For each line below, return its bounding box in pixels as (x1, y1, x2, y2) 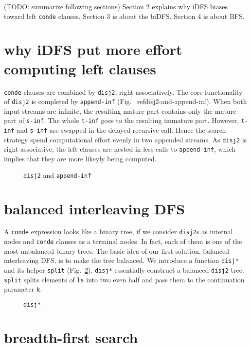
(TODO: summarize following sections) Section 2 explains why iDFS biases (4, 1, 228, 11)
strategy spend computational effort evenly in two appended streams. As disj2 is (4, 134, 247, 144)
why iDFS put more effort (4, 39, 182, 59)
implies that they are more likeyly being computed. (4, 154, 157, 164)
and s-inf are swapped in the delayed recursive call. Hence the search (17, 125, 226, 135)
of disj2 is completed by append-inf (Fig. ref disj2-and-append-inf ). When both (4, 96, 247, 106)
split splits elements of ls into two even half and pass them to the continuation (4, 274, 245, 284)
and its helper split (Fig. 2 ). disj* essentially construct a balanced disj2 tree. (4, 265, 244, 275)
